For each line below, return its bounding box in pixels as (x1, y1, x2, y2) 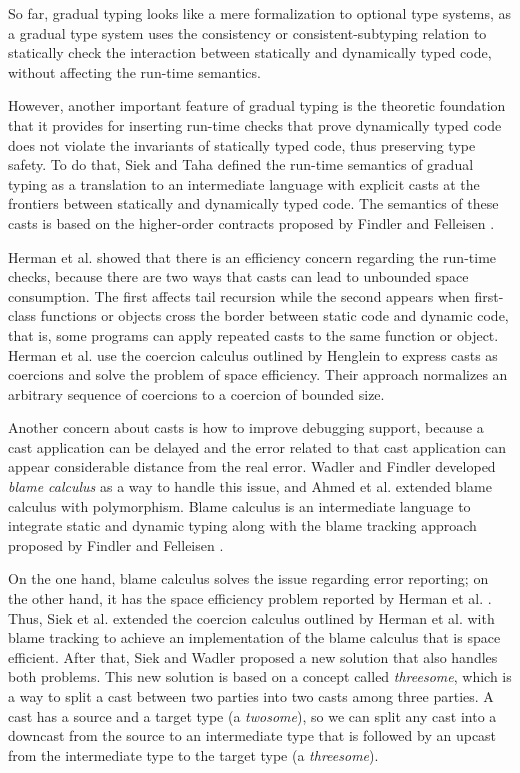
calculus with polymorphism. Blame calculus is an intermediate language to (8, 495, 471, 516)
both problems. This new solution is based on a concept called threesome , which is (8, 666, 512, 687)
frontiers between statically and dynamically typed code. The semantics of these (8, 193, 499, 214)
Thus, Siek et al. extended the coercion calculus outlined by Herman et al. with (8, 607, 495, 628)
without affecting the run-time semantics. (8, 61, 261, 82)
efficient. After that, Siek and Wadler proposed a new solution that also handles (8, 646, 498, 667)
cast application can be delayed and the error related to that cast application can (8, 436, 507, 457)
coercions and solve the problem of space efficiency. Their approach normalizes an (8, 364, 508, 385)
